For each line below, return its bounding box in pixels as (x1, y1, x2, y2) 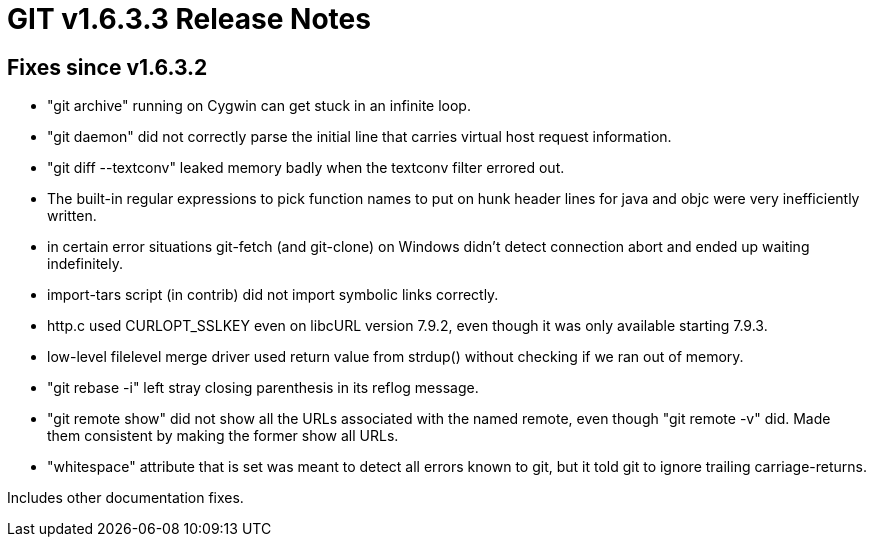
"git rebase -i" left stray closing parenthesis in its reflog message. (47, 379, 479, 397)
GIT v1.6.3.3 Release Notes (7, 2, 371, 36)
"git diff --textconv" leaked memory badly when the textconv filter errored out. (47, 159, 565, 177)
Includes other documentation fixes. (7, 489, 244, 507)
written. (47, 207, 97, 225)
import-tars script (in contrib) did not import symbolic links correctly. (47, 286, 499, 304)
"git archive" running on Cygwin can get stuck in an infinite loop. (47, 97, 471, 115)
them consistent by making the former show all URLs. (47, 427, 399, 445)
